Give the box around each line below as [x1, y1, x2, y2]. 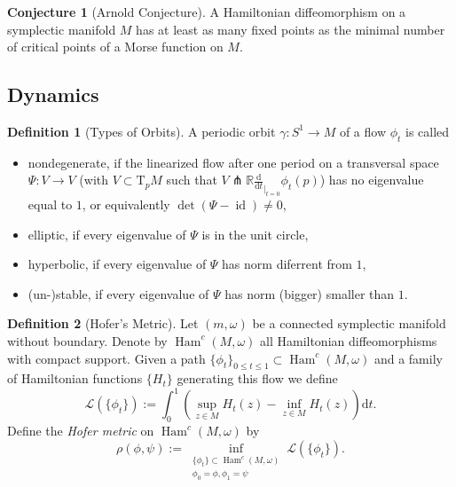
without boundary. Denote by [7, 331, 168, 350]
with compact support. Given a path [7, 349, 206, 367]
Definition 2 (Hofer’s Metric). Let [7, 314, 199, 333]
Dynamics [7, 81, 99, 108]
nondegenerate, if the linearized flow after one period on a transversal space [28, 153, 439, 171]
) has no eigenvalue [319, 170, 424, 189]
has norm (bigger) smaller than [224, 284, 395, 302]
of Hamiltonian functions [7, 369, 143, 388]
